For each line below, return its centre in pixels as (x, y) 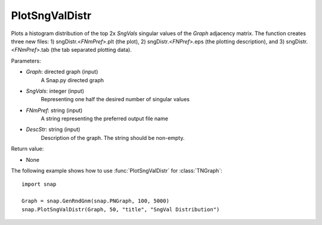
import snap (39, 184)
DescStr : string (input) (53, 129)
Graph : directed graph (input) (62, 72)
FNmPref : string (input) (54, 110)
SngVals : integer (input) (55, 91)
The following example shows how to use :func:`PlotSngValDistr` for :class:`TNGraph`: (117, 171)
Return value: (27, 149)
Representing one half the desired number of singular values (115, 99)
